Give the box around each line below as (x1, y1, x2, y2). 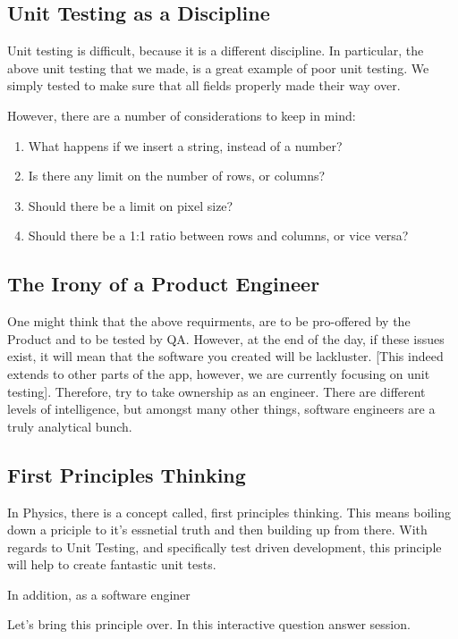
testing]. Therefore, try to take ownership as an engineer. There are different (7, 382, 426, 400)
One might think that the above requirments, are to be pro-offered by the (7, 312, 411, 331)
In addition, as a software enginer (7, 584, 191, 603)
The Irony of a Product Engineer (7, 270, 320, 298)
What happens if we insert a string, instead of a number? (28, 136, 343, 155)
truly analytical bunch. (7, 416, 132, 435)
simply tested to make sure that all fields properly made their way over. (7, 76, 401, 95)
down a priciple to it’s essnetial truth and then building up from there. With (7, 520, 428, 539)
